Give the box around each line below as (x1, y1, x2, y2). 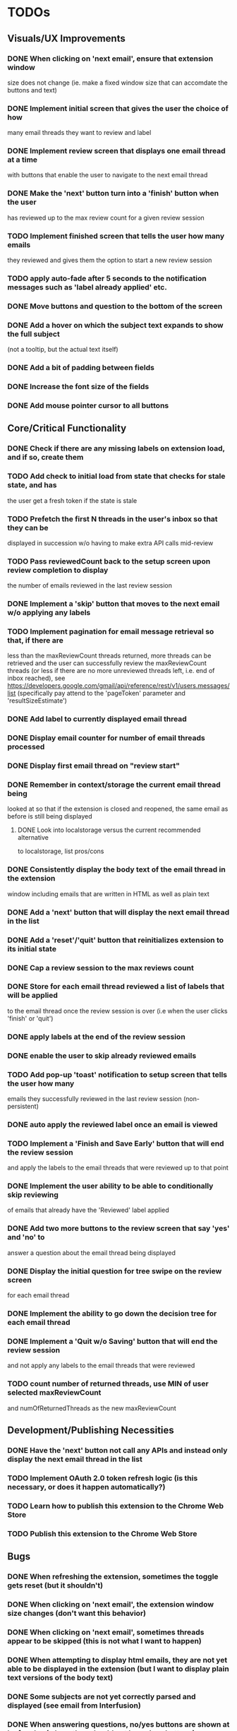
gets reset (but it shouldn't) (7, 1580, 104, 1590)
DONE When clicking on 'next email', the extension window (7, 1599, 214, 1609)
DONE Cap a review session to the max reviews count (7, 963, 194, 972)
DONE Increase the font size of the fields (7, 382, 150, 392)
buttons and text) (7, 85, 58, 94)
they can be (7, 523, 49, 533)
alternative (17, 833, 49, 842)
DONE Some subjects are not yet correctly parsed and (7, 1691, 196, 1701)
